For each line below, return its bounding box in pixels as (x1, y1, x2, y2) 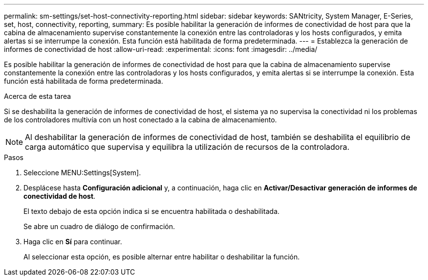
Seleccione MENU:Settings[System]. (23, 168, 141, 177)
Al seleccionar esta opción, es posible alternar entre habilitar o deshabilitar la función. (23, 253, 300, 261)
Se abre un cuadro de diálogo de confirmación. (23, 222, 175, 231)
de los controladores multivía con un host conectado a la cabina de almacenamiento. (4, 116, 277, 124)
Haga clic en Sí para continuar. (23, 237, 122, 246)
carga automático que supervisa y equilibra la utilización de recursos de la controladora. (25, 142, 350, 152)
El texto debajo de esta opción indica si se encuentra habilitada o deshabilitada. (23, 207, 280, 215)
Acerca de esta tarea (4, 92, 71, 100)
